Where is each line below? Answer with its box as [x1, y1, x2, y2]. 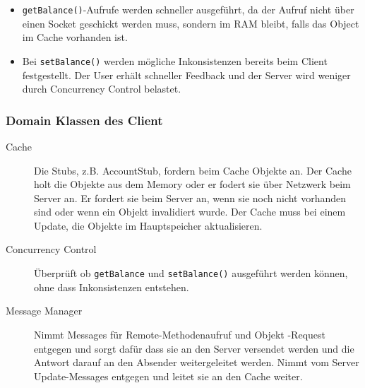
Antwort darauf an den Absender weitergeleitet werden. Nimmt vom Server [34, 355, 359, 370]
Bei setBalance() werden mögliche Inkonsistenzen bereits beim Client [22, 53, 328, 68]
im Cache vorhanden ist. [22, 30, 128, 45]
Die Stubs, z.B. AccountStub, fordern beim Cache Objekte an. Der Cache [34, 163, 352, 177]
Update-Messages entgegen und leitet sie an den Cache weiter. [34, 368, 303, 383]
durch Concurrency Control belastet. [22, 81, 181, 96]
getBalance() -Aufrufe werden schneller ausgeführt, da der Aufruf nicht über [22, 2, 354, 16]
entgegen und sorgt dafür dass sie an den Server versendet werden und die [34, 341, 354, 355]
